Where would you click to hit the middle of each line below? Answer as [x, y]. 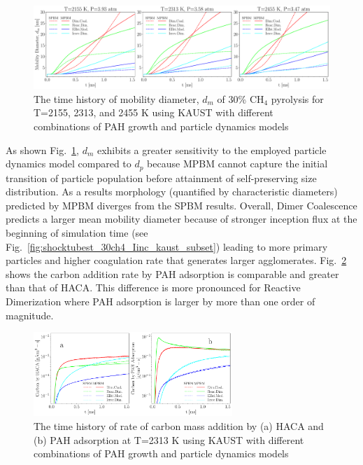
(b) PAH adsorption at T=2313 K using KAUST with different [169, 439]
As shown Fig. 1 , [42, 150]
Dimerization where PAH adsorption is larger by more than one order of [161, 301]
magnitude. [30, 315]
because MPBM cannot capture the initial [237, 164]
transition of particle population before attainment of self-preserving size [161, 178]
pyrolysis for [297, 98]
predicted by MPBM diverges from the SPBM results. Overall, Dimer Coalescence [181, 205]
